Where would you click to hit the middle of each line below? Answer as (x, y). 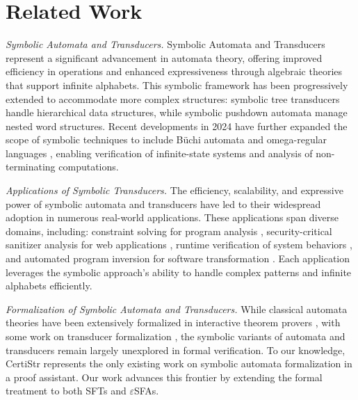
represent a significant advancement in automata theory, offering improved (164, 57)
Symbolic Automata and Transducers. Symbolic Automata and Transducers (165, 44)
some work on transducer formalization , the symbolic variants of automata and (176, 336)
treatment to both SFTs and (66, 391)
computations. (89, 167)
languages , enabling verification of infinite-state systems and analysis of (159, 153)
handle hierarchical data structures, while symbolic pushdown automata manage (177, 112)
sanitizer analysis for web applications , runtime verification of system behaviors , (179, 245)
